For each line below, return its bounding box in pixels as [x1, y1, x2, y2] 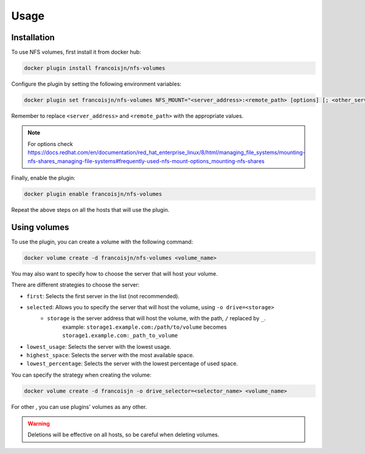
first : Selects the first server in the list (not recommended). [26, 292, 179, 299]
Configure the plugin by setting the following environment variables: [11, 80, 182, 88]
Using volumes [11, 222, 69, 232]
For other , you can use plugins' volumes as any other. [11, 403, 147, 410]
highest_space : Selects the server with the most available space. [26, 351, 195, 358]
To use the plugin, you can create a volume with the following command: [11, 238, 193, 245]
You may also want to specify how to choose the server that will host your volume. [11, 270, 218, 277]
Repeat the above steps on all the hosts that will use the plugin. [11, 206, 170, 213]
